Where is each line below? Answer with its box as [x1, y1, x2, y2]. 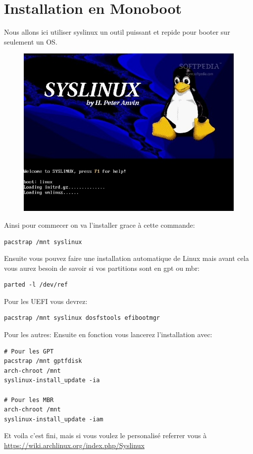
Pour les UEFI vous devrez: [4, 296, 88, 306]
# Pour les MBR [4, 396, 54, 404]
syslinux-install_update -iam [4, 415, 103, 423]
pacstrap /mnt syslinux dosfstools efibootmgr [4, 314, 160, 322]
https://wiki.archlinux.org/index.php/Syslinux [4, 440, 145, 450]
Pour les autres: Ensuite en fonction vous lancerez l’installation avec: [4, 329, 212, 340]
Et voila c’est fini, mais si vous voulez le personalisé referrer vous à [4, 430, 207, 441]
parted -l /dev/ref [4, 281, 68, 289]
